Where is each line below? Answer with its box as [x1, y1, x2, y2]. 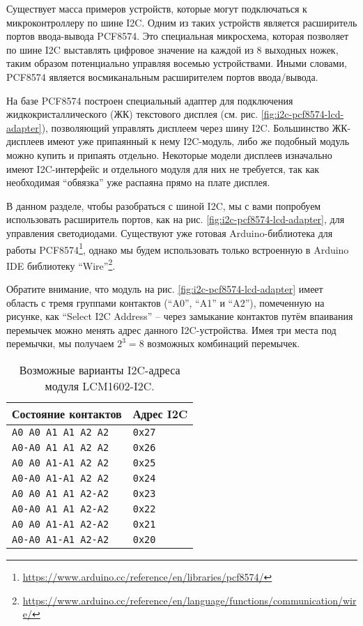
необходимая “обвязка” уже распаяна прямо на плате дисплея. [6, 175, 270, 190]
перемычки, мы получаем [6, 336, 114, 351]
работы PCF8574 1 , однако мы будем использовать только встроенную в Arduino [6, 240, 349, 257]
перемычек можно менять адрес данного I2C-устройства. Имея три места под [6, 322, 337, 337]
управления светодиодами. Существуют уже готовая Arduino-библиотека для [6, 225, 333, 240]
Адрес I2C [132, 405, 188, 422]
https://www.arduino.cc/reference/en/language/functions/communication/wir [22, 593, 357, 607]
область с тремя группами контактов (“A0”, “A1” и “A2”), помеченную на [6, 295, 325, 310]
